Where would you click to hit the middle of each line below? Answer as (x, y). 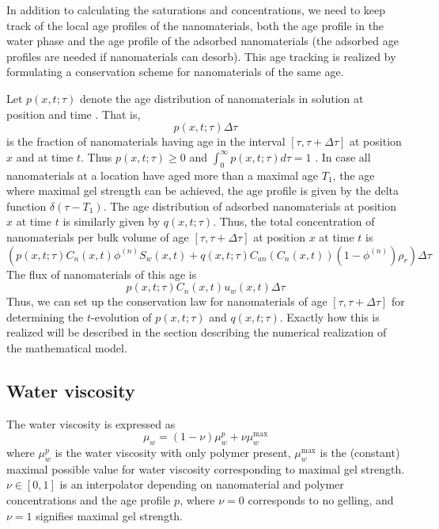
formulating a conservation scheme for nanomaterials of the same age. (175, 72)
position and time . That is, (74, 114)
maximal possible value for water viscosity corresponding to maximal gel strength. (206, 468)
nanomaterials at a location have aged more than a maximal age (163, 175)
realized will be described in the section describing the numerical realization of (197, 332)
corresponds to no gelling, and (321, 500)
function (26, 206)
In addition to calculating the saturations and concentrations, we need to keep (196, 10)
